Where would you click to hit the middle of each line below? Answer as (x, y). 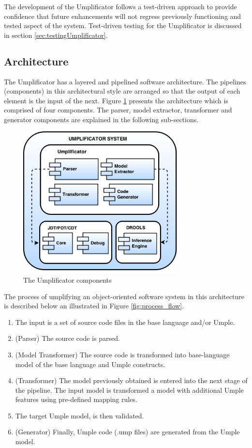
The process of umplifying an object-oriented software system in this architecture (124, 296)
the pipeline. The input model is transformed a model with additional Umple (129, 390)
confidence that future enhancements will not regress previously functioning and (123, 16)
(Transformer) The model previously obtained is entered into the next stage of (131, 380)
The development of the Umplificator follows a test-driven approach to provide (120, 6)
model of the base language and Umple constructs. (90, 364)
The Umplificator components (67, 280)
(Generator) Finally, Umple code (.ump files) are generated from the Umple (127, 432)
